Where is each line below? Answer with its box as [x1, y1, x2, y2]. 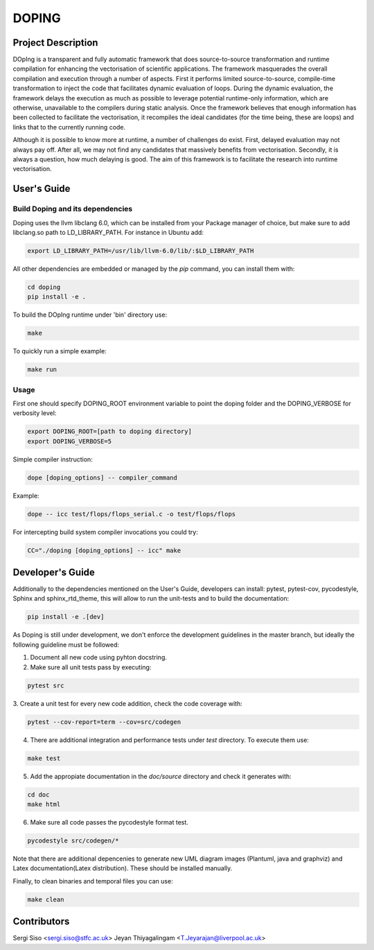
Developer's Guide [12, 567, 95, 578]
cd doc [27, 791, 50, 798]
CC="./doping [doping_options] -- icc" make [27, 546, 181, 554]
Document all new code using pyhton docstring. [30, 653, 168, 662]
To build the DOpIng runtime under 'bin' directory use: [12, 310, 168, 319]
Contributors [12, 915, 70, 928]
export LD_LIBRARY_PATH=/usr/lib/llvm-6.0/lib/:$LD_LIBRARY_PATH [27, 247, 254, 254]
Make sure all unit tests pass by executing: [30, 662, 152, 671]
